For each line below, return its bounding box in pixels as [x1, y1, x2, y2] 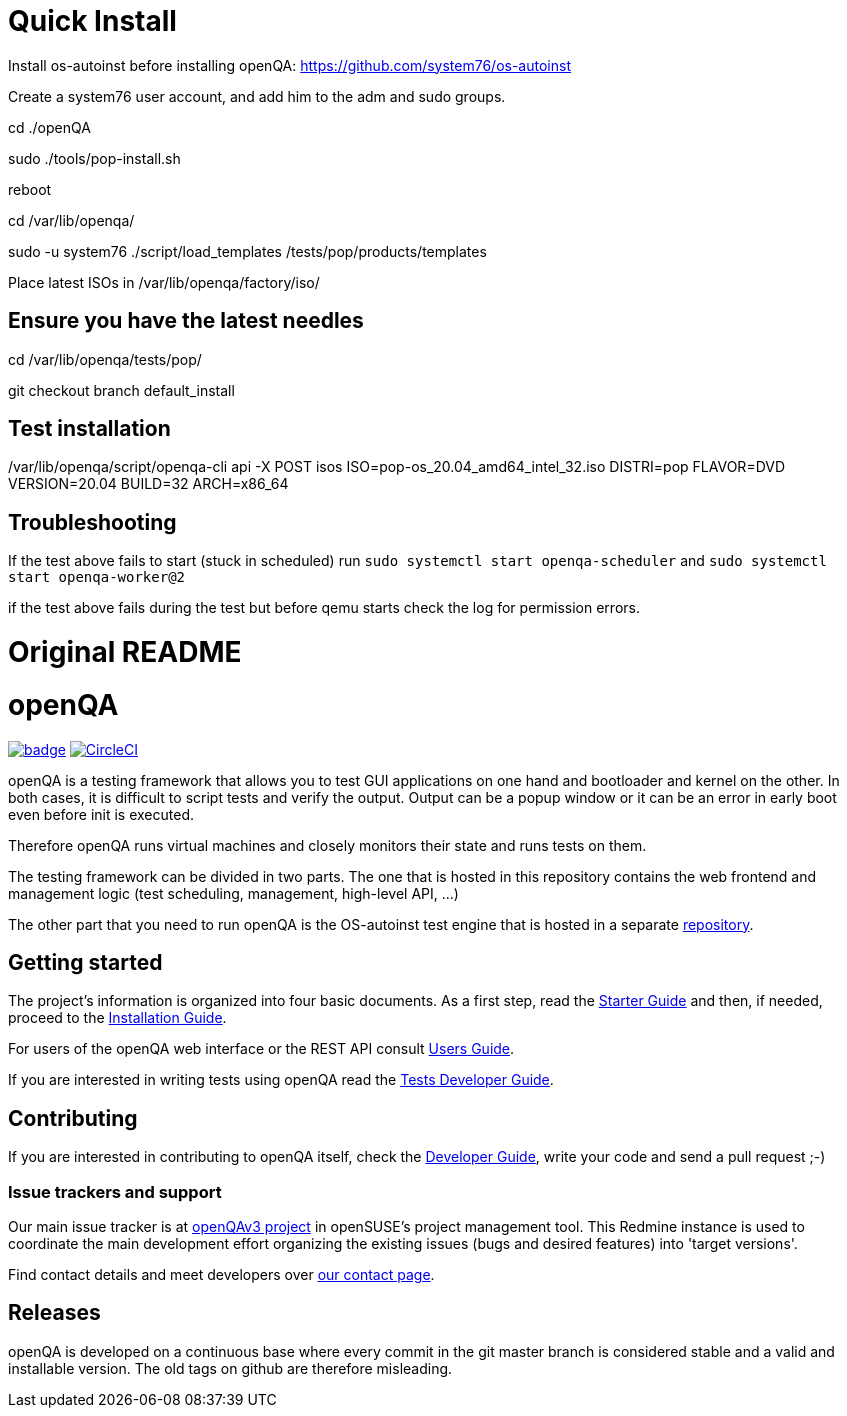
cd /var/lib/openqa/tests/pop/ [8, 350, 202, 368]
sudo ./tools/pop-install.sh [8, 149, 181, 167]
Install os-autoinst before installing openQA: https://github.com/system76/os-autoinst [8, 56, 571, 74]
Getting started [8, 949, 163, 975]
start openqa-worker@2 [8, 569, 186, 586]
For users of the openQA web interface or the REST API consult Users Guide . [8, 1040, 515, 1058]
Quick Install [8, 4, 177, 38]
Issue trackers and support [8, 1181, 222, 1202]
